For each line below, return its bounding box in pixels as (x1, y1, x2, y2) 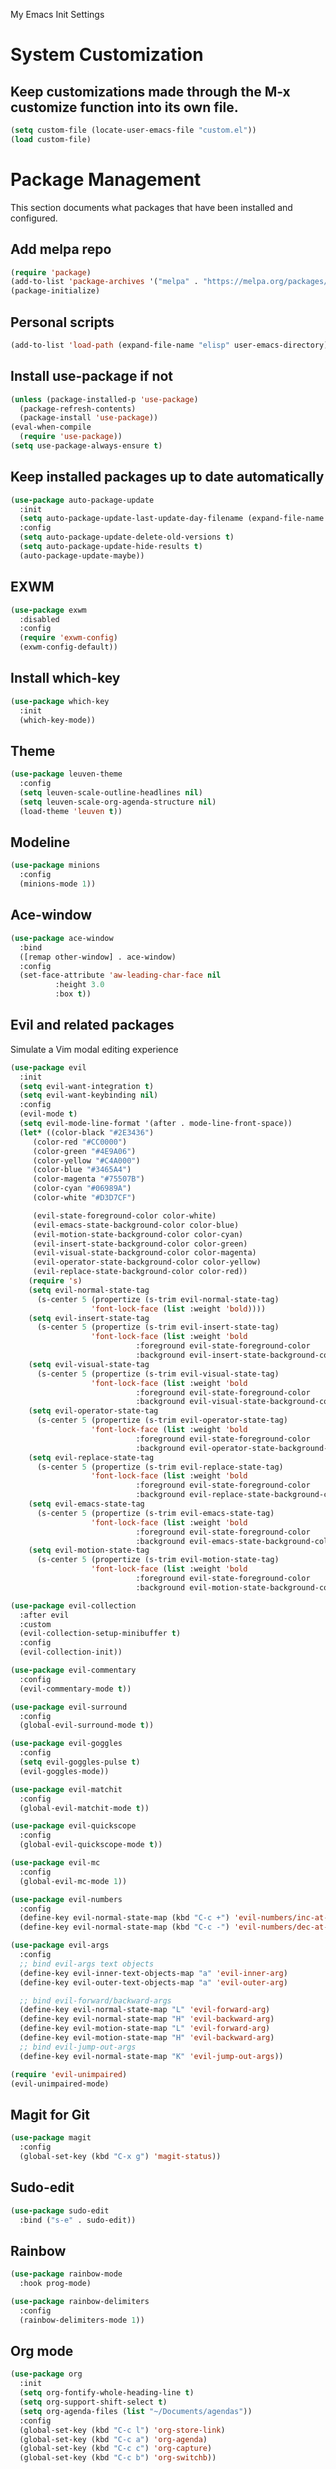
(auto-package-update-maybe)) (19, 550, 145, 561)
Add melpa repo (10, 241, 112, 258)
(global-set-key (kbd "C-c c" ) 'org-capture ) (19, 2444, 213, 2454)
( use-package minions (10, 860, 101, 871)
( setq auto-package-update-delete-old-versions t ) (19, 532, 235, 543)
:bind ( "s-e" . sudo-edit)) (19, 2215, 137, 2225)
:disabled (19, 614, 60, 624)
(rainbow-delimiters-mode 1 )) (19, 2315, 145, 2325)
